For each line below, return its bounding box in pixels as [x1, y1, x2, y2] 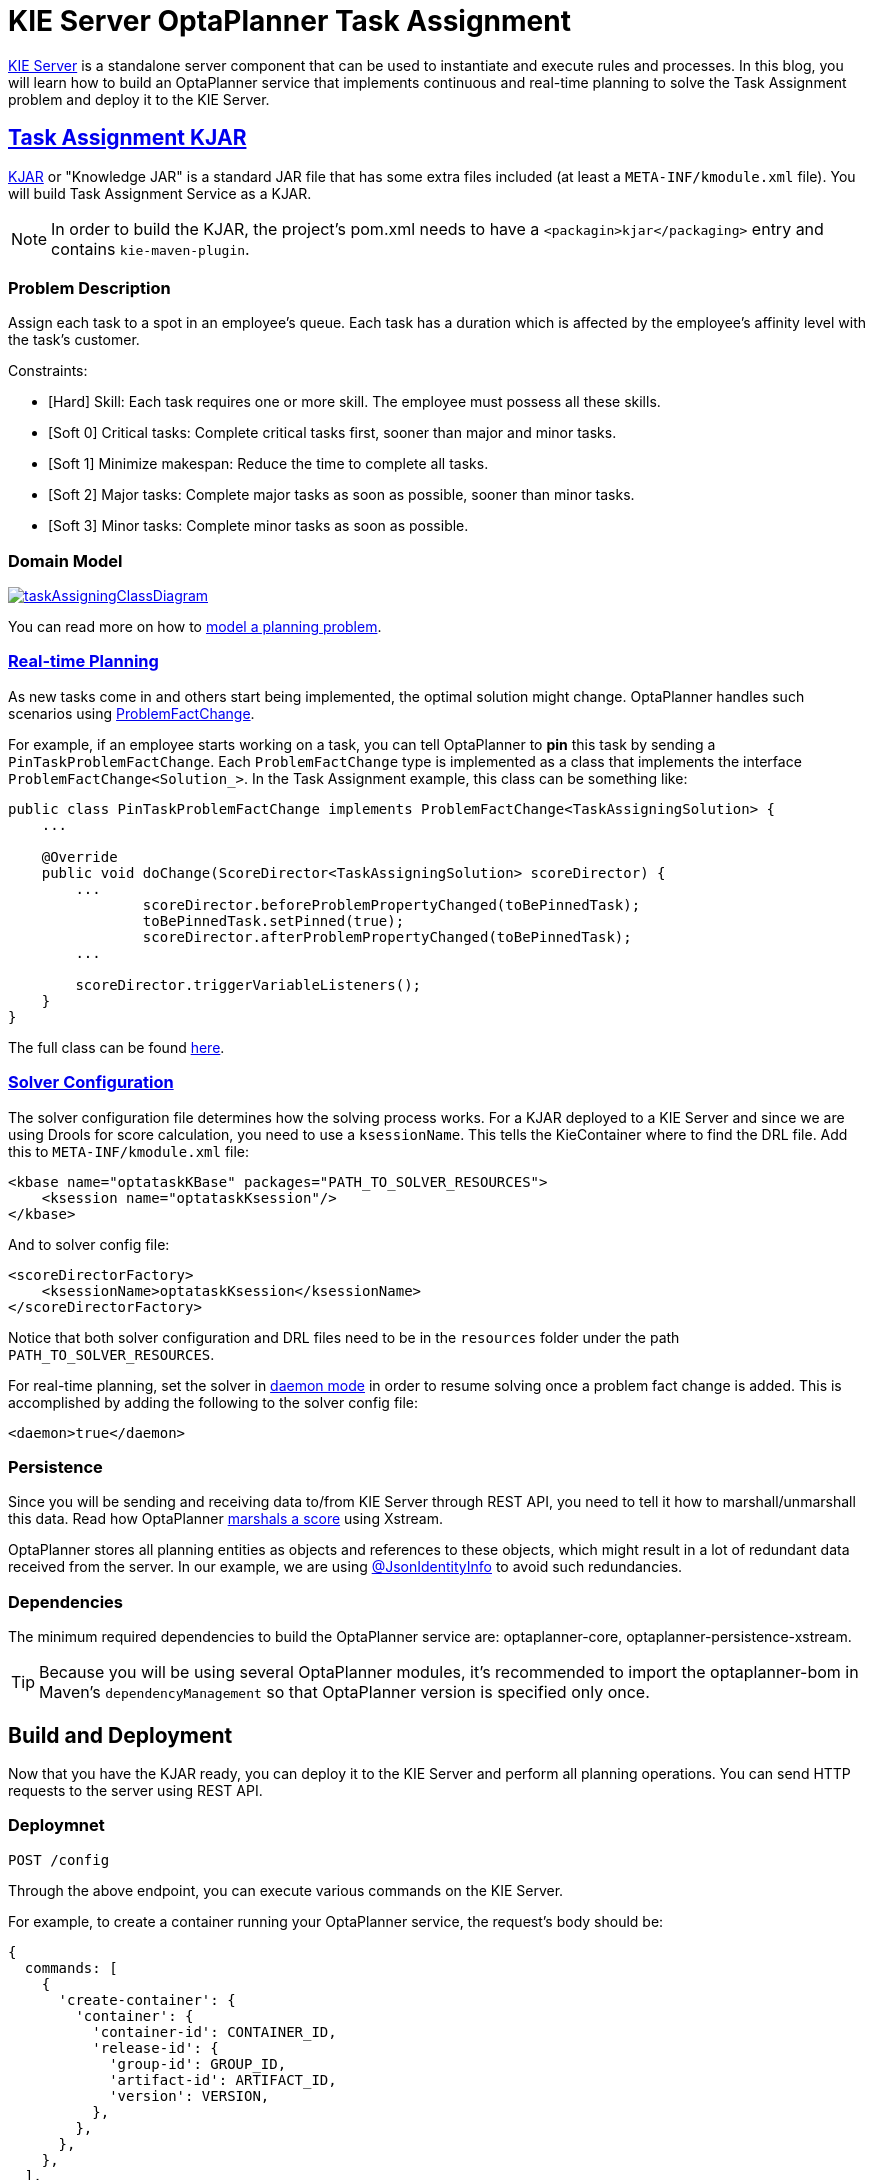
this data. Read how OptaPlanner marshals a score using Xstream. [8, 1510, 443, 1528]
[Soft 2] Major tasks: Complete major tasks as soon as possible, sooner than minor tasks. [48, 486, 635, 504]
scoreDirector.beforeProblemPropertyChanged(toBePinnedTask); [142, 896, 641, 913]
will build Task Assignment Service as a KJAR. [8, 184, 312, 202]
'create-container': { [58, 1991, 236, 2008]
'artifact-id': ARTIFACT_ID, [109, 2071, 337, 2088]
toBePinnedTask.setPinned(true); [142, 912, 405, 929]
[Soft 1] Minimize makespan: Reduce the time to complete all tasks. [48, 455, 489, 473]
